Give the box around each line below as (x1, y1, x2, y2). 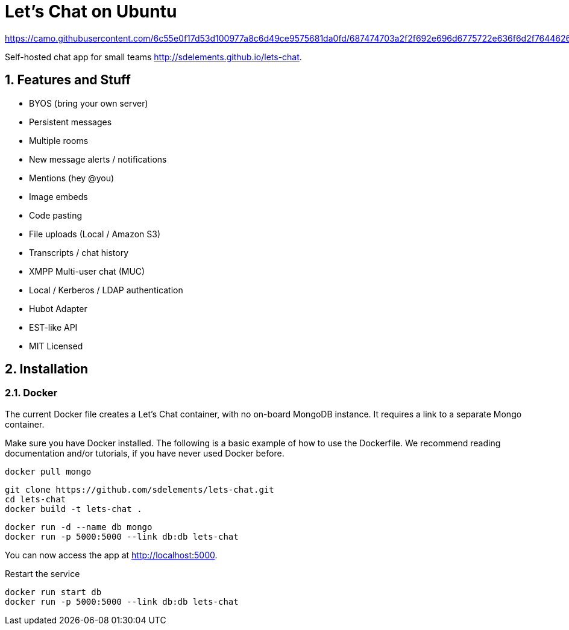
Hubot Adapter (29, 303, 87, 314)
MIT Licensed (29, 340, 83, 351)
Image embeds (29, 191, 88, 202)
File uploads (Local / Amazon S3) (29, 228, 161, 239)
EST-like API (29, 322, 78, 332)
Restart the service (5, 568, 80, 579)
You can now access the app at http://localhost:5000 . (5, 549, 218, 560)
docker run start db (5, 587, 102, 597)
